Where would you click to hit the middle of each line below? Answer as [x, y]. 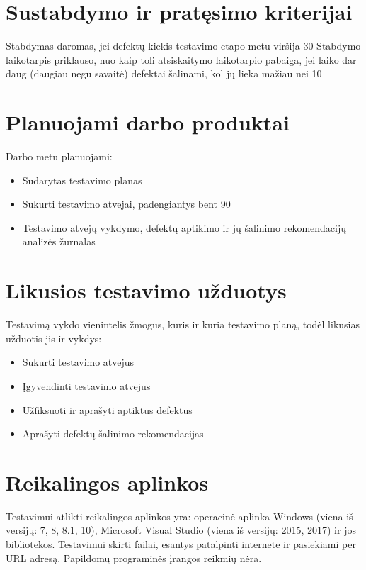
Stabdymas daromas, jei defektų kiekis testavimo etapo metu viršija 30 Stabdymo [183, 46]
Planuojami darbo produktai [148, 122]
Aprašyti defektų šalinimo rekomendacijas [113, 434]
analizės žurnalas [59, 241]
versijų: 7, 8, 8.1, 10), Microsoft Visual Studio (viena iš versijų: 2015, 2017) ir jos [181, 530]
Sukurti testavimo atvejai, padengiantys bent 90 [126, 204]
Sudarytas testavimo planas [82, 180]
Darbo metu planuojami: [59, 156]
